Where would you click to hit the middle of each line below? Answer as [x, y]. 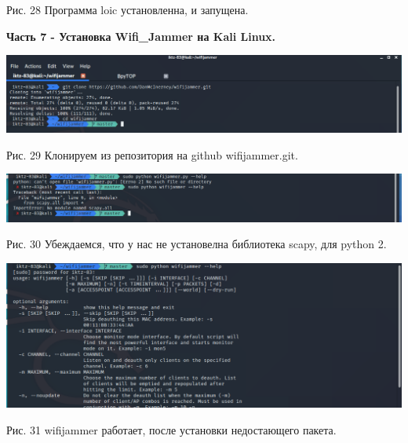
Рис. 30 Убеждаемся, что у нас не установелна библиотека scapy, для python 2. [197, 244]
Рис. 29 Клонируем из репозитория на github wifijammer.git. [152, 154]
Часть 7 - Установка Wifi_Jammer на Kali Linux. [141, 36]
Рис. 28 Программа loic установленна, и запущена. [127, 9]
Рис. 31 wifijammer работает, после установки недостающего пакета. [171, 429]
